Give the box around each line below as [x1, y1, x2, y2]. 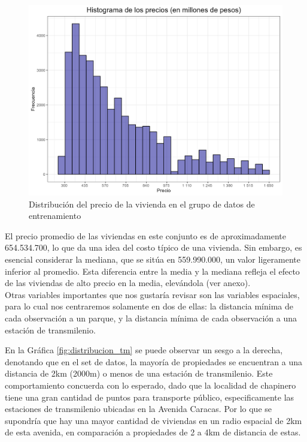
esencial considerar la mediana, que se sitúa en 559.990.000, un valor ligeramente [5, 252, 300, 265]
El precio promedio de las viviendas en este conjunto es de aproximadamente [5, 229, 286, 242]
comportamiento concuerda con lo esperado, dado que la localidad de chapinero [5, 378, 296, 391]
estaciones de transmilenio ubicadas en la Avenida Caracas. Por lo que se [5, 402, 272, 415]
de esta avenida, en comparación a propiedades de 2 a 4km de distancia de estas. [5, 426, 301, 438]
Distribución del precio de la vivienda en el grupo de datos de [29, 197, 255, 210]
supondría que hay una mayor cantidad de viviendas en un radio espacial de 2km [5, 414, 302, 426]
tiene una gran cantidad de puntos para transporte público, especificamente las [5, 390, 294, 403]
